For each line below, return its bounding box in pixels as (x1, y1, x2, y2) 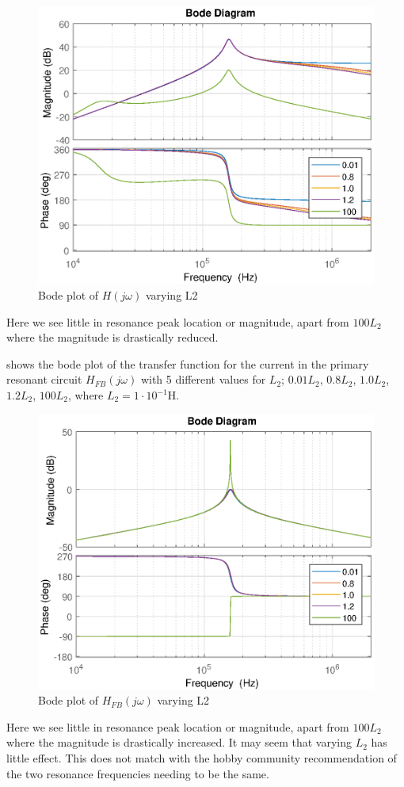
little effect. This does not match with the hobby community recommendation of (6, 749, 397, 766)
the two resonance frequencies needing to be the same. (6, 765, 269, 781)
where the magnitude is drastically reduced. (6, 329, 219, 346)
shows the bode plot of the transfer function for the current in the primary (6, 355, 369, 372)
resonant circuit (6, 371, 82, 388)
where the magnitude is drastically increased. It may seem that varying (6, 734, 352, 751)
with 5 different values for (140, 371, 266, 388)
